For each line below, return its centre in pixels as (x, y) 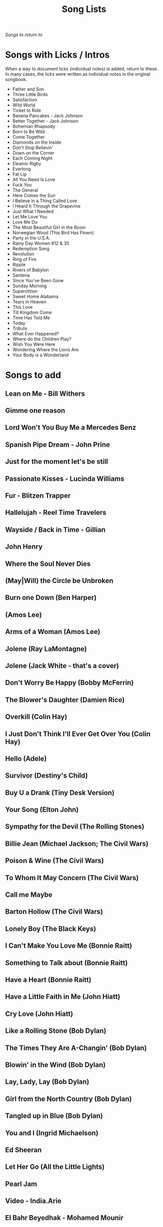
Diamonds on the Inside (37, 142)
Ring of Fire (24, 259)
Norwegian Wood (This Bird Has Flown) (53, 233)
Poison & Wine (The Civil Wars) (54, 861)
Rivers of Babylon (30, 270)
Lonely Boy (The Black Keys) (51, 929)
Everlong (22, 169)
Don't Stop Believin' (33, 148)
